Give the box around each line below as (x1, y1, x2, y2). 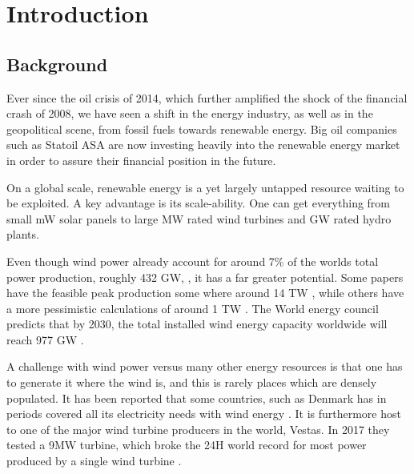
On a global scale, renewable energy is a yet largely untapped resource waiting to (6, 179, 404, 195)
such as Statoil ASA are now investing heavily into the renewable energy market (6, 136, 400, 153)
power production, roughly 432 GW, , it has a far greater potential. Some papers (6, 268, 404, 285)
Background (6, 51, 108, 76)
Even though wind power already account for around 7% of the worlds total (6, 252, 379, 269)
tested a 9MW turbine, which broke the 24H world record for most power (6, 436, 367, 453)
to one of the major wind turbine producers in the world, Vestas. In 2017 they (6, 420, 390, 437)
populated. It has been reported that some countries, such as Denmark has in (6, 389, 387, 406)
